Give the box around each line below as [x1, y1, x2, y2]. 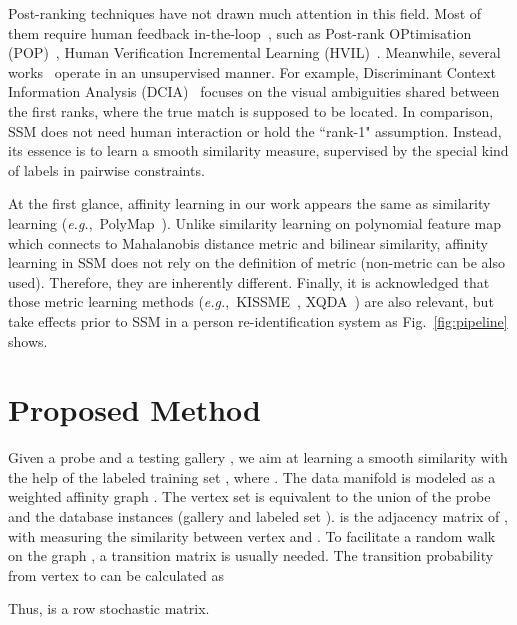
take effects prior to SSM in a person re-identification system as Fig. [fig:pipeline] [8, 310, 508, 331]
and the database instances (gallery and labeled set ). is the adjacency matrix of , [8, 506, 508, 526]
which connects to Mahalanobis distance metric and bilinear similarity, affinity [8, 232, 488, 253]
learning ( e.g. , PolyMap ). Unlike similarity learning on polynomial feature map [8, 212, 501, 233]
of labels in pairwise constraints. [8, 159, 205, 180]
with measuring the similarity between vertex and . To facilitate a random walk [8, 525, 496, 546]
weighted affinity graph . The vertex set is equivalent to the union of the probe [8, 486, 491, 507]
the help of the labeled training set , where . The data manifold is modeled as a [8, 466, 496, 487]
